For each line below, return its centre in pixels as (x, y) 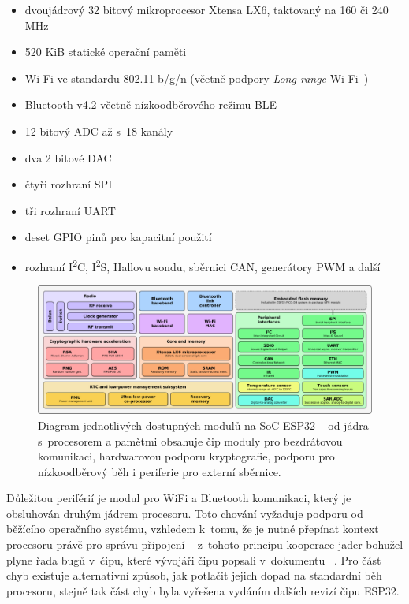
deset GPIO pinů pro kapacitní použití (118, 237)
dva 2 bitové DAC (68, 157)
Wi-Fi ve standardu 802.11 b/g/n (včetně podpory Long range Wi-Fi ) (197, 78)
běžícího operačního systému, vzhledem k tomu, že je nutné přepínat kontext (193, 529)
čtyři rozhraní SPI (69, 184)
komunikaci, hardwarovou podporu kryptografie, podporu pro (186, 456)
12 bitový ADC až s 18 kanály (99, 130)
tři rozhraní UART (70, 210)
